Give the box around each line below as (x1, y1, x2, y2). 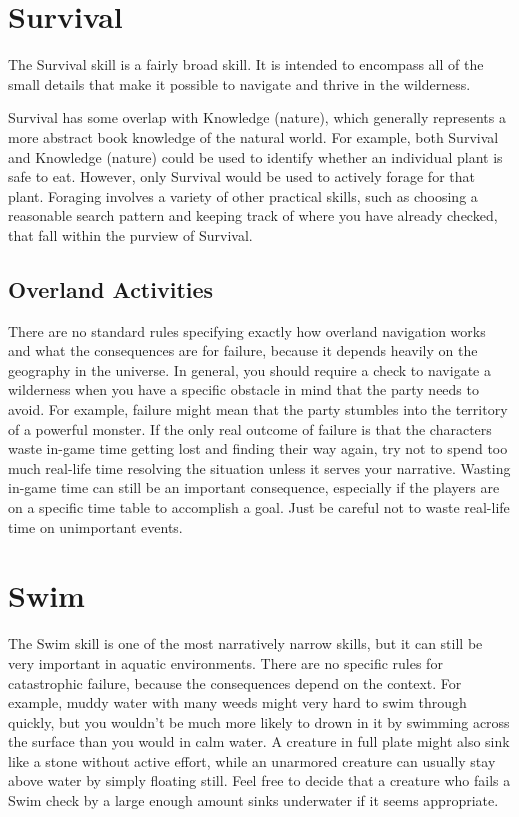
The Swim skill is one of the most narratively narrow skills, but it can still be (8, 633, 483, 654)
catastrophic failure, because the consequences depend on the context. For (8, 672, 462, 693)
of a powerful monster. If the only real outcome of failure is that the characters (8, 418, 492, 439)
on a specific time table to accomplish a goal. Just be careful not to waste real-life (8, 497, 510, 518)
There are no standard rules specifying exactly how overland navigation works (8, 320, 486, 341)
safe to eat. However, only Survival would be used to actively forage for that (8, 166, 475, 187)
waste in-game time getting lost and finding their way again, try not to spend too (8, 438, 508, 459)
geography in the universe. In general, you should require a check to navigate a (8, 359, 491, 380)
